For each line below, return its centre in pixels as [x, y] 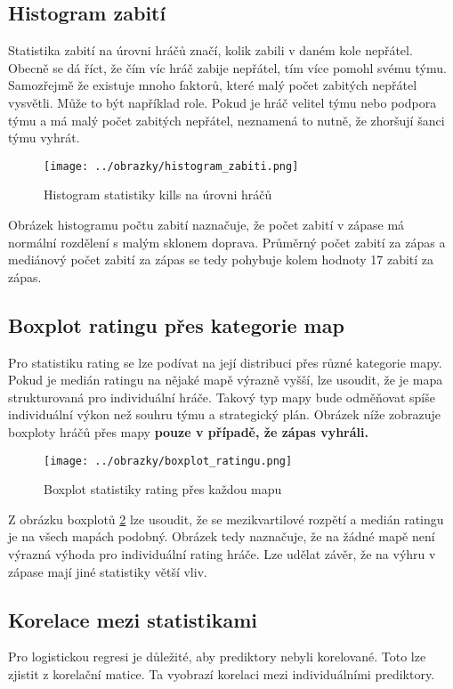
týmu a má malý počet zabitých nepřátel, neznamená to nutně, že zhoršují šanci [226, 120]
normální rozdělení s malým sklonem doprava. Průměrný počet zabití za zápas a [227, 242]
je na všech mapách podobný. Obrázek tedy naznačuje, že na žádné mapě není [222, 536]
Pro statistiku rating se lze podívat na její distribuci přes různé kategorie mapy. [225, 362]
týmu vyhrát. [44, 138]
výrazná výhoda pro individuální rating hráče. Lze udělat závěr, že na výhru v [222, 554]
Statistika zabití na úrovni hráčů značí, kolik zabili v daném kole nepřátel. [210, 50]
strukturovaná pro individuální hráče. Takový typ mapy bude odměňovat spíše [222, 397]
